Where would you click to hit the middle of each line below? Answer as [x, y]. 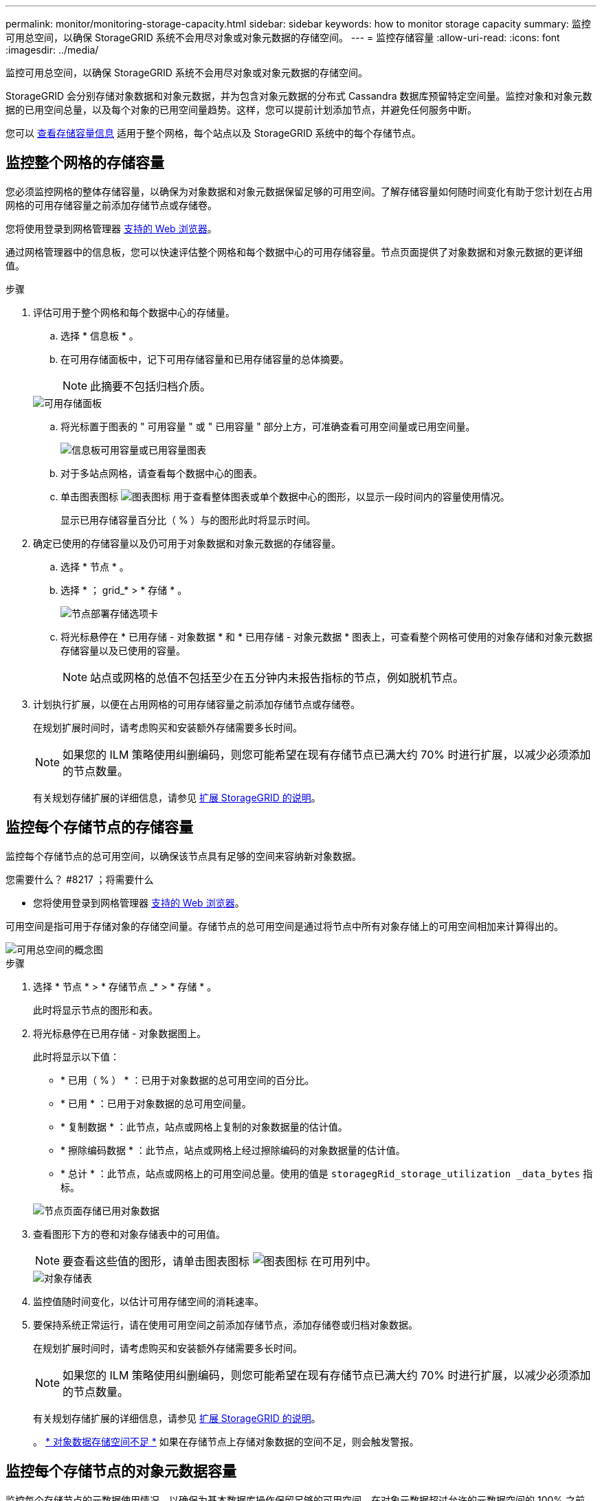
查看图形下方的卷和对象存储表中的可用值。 [129, 1234]
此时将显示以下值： [76, 1056]
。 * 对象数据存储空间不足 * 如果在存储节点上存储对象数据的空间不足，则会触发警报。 [226, 1441]
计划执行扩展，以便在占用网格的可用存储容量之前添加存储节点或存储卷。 [197, 704]
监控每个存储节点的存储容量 [99, 827]
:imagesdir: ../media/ [52, 50]
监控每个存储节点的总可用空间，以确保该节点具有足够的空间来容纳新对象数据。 [183, 856]
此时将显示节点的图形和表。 [96, 1010]
